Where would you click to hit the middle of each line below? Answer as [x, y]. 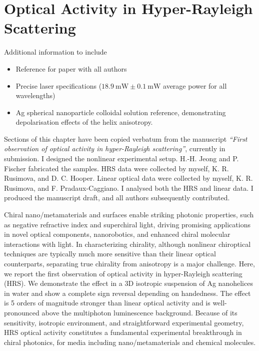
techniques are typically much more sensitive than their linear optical [110, 254]
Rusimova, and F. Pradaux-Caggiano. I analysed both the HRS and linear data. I [129, 188]
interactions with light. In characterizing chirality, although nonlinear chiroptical [127, 244]
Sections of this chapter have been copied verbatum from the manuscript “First [126, 138]
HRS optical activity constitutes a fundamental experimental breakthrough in [123, 332]
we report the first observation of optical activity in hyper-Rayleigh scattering [123, 273]
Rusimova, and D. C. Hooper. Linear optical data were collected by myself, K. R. [128, 178]
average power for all [195, 85]
